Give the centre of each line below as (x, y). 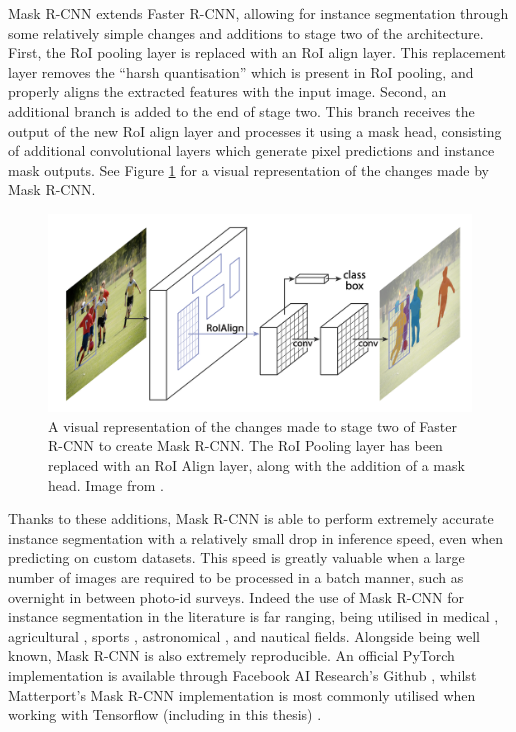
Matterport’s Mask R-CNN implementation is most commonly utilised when (242, 694)
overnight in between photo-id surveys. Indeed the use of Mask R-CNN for (236, 596)
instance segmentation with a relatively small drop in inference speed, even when (256, 537)
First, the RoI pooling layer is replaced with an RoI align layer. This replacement (257, 52)
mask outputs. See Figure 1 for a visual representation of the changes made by (248, 169)
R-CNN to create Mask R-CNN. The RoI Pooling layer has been (245, 445)
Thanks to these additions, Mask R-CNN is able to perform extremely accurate (251, 518)
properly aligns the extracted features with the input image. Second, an (227, 91)
